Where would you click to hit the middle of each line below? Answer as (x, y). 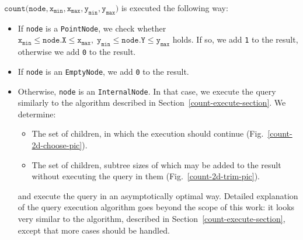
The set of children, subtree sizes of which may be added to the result (156, 164)
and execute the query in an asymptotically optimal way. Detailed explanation (158, 195)
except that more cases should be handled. (94, 230)
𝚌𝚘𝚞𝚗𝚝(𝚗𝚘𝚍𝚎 (25, 9)
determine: (37, 114)
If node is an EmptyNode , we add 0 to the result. (103, 71)
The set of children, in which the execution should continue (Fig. (148, 133)
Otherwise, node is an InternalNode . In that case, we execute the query (147, 91)
